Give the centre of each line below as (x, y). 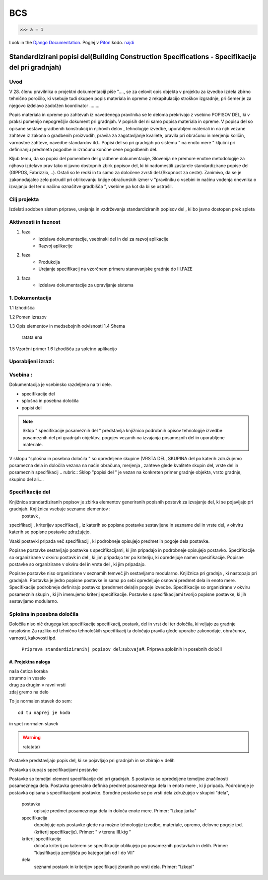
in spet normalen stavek (34, 723)
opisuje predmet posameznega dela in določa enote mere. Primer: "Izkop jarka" (115, 811)
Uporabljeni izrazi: (32, 362)
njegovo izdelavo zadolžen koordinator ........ (54, 105)
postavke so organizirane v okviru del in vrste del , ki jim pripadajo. (77, 564)
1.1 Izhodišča (22, 308)
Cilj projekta (24, 199)
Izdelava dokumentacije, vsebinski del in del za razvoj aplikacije (103, 239)
